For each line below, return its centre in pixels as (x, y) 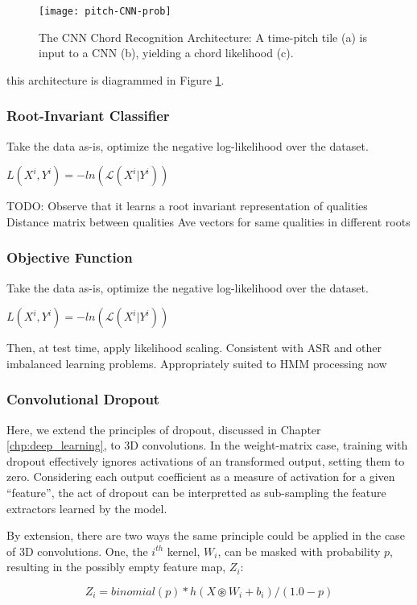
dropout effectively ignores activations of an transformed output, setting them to (206, 460)
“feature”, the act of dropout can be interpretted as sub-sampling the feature (196, 493)
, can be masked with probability (299, 551)
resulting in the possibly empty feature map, (116, 567)
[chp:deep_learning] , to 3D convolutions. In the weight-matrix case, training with (207, 445)
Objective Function (70, 257)
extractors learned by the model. (87, 508)
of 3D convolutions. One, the (77, 551)
